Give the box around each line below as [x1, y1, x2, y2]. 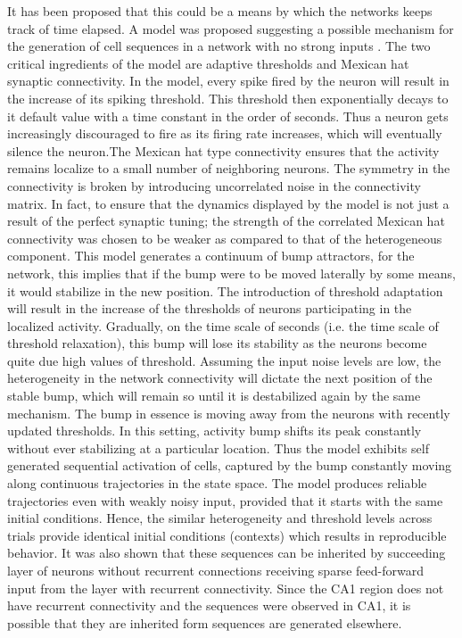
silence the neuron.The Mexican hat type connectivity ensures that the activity [7, 141, 440, 160]
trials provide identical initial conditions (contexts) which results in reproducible [7, 526, 447, 544]
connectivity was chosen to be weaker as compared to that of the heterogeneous [7, 228, 442, 247]
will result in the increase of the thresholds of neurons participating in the [7, 299, 412, 318]
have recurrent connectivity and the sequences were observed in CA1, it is [7, 596, 411, 615]
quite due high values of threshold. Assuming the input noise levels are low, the [7, 351, 441, 369]
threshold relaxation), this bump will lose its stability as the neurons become [7, 334, 427, 352]
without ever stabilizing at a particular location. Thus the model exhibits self [7, 438, 429, 457]
